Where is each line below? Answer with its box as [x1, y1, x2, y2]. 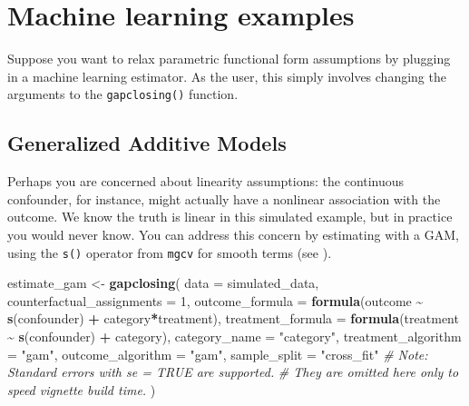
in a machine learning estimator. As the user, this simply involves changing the [7, 66, 446, 85]
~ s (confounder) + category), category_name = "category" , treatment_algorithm [7, 326, 462, 345]
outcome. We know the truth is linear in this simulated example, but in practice [7, 207, 453, 226]
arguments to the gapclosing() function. [7, 84, 239, 104]
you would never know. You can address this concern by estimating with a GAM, [7, 224, 459, 243]
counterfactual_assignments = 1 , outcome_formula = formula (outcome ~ [7, 291, 424, 310]
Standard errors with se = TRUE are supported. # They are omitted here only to [7, 362, 459, 381]
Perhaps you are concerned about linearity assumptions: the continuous [7, 172, 405, 191]
